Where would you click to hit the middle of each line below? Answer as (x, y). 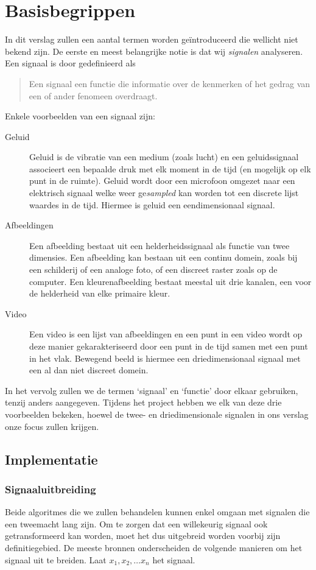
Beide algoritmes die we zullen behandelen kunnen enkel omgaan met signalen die (157, 512)
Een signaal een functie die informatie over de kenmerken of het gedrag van (170, 83)
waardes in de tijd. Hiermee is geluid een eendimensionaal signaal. (152, 204)
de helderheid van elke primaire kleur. (100, 293)
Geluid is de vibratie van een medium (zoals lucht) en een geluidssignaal (164, 157)
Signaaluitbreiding (51, 489)
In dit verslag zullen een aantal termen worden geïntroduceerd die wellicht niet (152, 39)
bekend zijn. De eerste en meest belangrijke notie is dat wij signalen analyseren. (154, 51)
